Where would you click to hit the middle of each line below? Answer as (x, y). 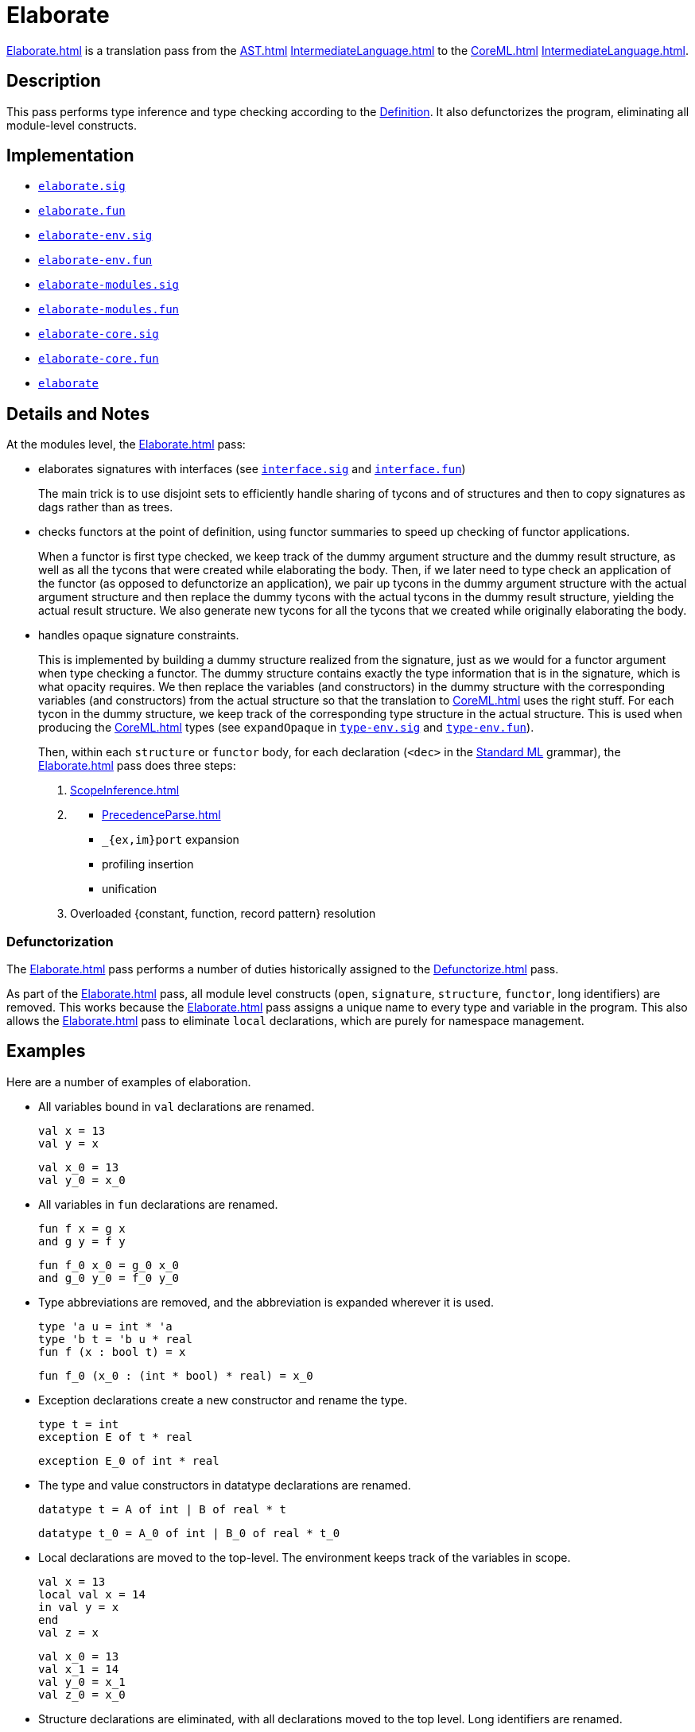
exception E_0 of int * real (129, 1460)
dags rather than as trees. (106, 507)
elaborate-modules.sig (109, 285)
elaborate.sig (82, 186)
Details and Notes (78, 414)
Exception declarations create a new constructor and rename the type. (223, 1400)
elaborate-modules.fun (109, 310)
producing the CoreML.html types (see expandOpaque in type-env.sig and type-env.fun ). (286, 728)
